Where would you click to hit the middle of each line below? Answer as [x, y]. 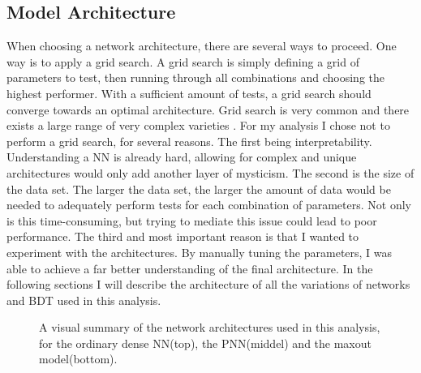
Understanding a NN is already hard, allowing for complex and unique [182, 157]
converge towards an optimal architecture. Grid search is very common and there [208, 109]
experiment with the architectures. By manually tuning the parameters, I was [200, 252]
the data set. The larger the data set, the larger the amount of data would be [199, 189]
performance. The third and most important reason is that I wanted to [183, 236]
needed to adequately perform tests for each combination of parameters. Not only [209, 205]
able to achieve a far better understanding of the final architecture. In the [190, 268]
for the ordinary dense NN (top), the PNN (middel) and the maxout [205, 343]
